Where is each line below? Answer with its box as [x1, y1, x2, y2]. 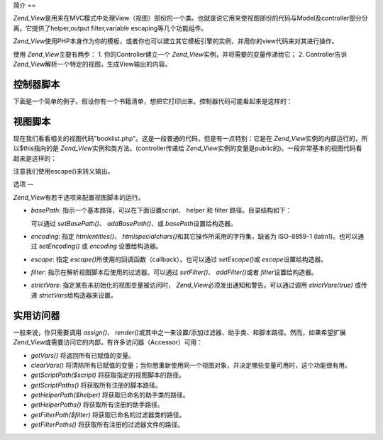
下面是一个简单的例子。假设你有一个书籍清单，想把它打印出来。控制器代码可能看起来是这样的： [13, 96, 293, 106]
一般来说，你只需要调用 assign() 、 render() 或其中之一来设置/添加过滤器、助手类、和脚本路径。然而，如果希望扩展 [13, 328, 347, 337]
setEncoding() [38, 242, 81, 251]
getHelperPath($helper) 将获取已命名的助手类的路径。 [30, 390, 189, 400]
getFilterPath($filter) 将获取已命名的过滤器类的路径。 [30, 410, 186, 419]
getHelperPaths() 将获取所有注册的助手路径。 [30, 400, 165, 409]
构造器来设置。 [73, 290, 117, 299]
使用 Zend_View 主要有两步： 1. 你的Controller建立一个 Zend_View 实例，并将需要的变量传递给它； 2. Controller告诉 [13, 50, 348, 58]
